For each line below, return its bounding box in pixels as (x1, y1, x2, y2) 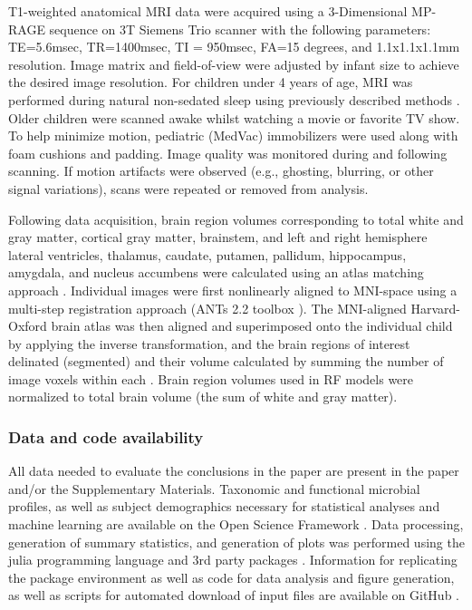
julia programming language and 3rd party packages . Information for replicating (8, 550, 458, 569)
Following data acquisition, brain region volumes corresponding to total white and (8, 209, 464, 228)
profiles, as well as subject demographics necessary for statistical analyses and (8, 497, 440, 516)
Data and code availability (8, 425, 204, 448)
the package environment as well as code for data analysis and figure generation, (8, 567, 455, 586)
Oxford (8, 316, 47, 335)
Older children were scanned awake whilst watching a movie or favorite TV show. (8, 108, 460, 127)
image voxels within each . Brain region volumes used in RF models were (8, 369, 414, 388)
